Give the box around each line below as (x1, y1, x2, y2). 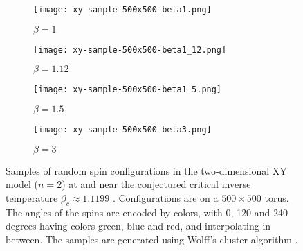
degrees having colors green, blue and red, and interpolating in (6, 218, 271, 233)
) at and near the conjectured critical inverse (62, 177, 251, 191)
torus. (264, 190, 289, 205)
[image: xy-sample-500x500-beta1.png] (33, 5, 212, 15)
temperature (6, 190, 58, 205)
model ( (6, 177, 39, 191)
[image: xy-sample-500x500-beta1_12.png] (33, 44, 227, 55)
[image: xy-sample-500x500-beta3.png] (33, 124, 212, 135)
